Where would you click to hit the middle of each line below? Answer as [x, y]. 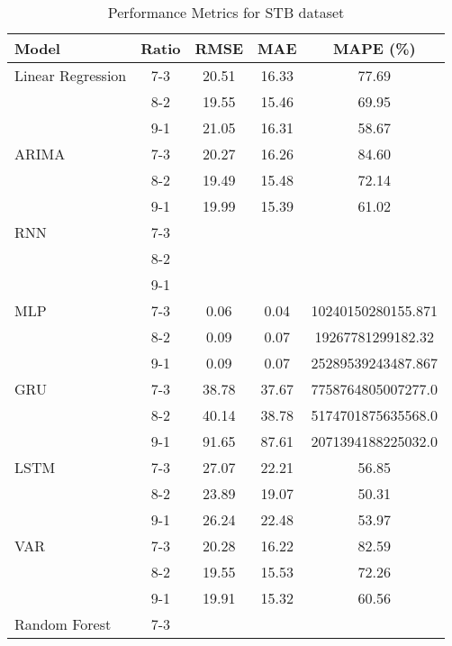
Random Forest [63, 624]
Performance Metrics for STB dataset [226, 12]
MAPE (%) [374, 48]
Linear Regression [71, 75]
